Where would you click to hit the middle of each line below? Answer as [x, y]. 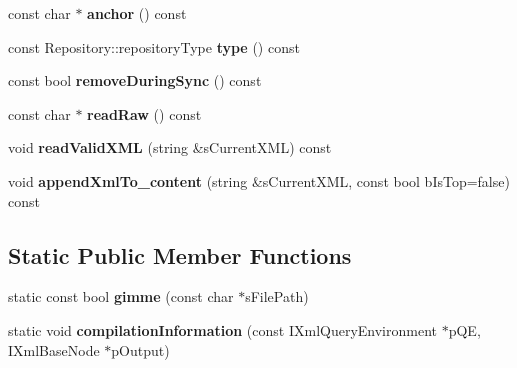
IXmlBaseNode [54, 349]
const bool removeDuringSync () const [135, 80]
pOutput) [140, 349]
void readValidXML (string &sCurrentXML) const [170, 147]
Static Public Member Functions [180, 254]
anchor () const [137, 13]
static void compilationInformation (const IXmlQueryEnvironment [222, 329]
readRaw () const [144, 113]
